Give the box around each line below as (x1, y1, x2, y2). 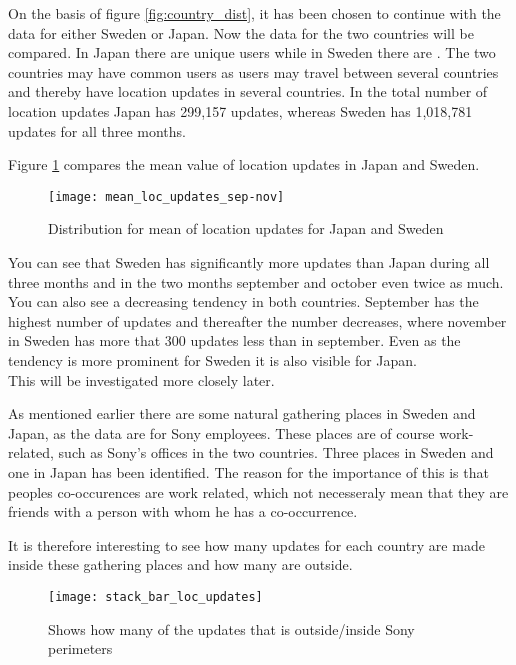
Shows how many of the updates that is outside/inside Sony (48, 618, 415, 639)
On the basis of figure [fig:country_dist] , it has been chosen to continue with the (8, 3, 501, 23)
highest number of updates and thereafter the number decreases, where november (8, 310, 507, 331)
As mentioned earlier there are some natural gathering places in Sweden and (8, 403, 476, 424)
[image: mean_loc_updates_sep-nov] (48, 189, 285, 204)
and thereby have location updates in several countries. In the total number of (8, 81, 488, 102)
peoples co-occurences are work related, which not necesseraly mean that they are (8, 481, 509, 502)
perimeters (48, 638, 113, 659)
